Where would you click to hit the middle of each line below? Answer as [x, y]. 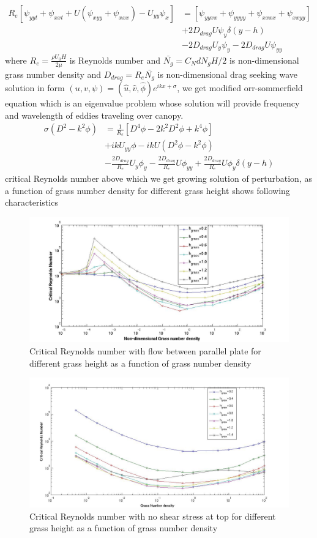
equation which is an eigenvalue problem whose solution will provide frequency [152, 103]
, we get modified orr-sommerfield [240, 87]
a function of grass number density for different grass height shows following [147, 190]
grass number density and [53, 74]
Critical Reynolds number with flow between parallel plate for [145, 350]
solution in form [35, 87]
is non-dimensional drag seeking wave [228, 74]
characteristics [32, 202]
